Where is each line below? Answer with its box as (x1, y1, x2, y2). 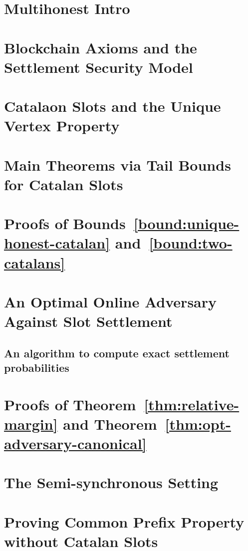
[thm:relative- (144, 394, 240, 414)
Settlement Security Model (4, 56, 193, 77)
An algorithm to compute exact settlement (4, 345, 230, 360)
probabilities (4, 360, 69, 375)
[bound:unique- (133, 213, 240, 234)
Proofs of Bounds (4, 213, 126, 234)
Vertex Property (4, 115, 120, 136)
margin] (4, 413, 58, 434)
